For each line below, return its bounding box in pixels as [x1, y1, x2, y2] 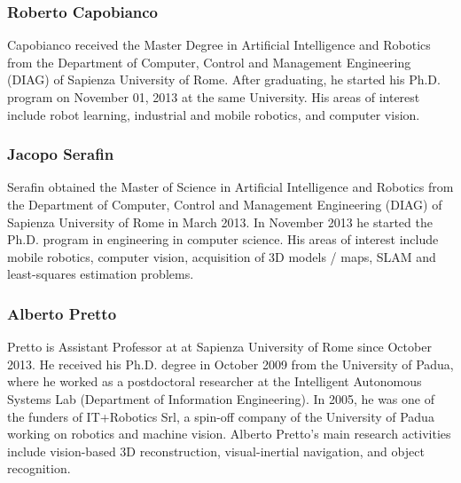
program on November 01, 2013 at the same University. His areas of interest [7, 88, 420, 106]
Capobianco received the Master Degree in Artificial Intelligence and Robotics [7, 36, 431, 54]
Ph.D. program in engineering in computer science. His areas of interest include [7, 230, 439, 249]
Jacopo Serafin [7, 143, 114, 165]
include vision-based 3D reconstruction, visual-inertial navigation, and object [7, 441, 425, 460]
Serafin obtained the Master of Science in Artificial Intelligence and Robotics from [7, 178, 454, 196]
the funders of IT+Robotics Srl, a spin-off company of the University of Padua [7, 407, 434, 425]
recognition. [7, 459, 71, 478]
